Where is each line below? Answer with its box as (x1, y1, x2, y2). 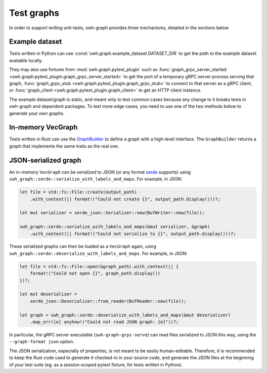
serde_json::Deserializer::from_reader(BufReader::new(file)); (30, 298, 187, 304)
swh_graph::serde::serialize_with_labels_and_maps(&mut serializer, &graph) (19, 224, 210, 230)
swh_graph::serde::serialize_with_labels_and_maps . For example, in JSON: (9, 176, 182, 182)
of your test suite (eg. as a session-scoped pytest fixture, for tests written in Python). (9, 362, 183, 368)
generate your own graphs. (9, 110, 65, 116)
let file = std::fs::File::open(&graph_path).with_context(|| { (19, 264, 179, 269)
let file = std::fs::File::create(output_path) (19, 189, 137, 195)
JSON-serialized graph (9, 156, 82, 164)
